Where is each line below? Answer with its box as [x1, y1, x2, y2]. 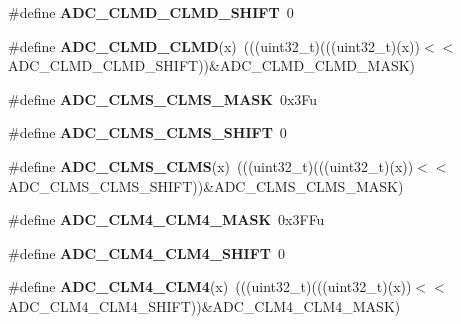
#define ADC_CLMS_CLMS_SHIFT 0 [8, 122, 287, 143]
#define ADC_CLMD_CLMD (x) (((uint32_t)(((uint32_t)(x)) [8, 35, 421, 56]
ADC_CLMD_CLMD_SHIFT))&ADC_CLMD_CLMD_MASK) [8, 55, 416, 76]
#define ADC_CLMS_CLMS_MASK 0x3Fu [8, 88, 318, 109]
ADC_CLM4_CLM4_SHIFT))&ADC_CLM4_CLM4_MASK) [8, 295, 401, 316]
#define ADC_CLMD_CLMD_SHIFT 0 [8, 2, 294, 22]
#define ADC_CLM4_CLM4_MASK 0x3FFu [8, 209, 325, 230]
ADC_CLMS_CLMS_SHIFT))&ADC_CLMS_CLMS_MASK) [8, 175, 404, 196]
